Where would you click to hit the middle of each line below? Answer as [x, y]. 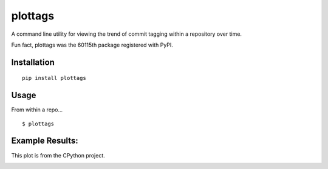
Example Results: [45, 141]
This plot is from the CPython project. [58, 155]
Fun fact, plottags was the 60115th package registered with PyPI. [92, 45]
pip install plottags [54, 78]
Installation [33, 62]
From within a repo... [37, 110]
